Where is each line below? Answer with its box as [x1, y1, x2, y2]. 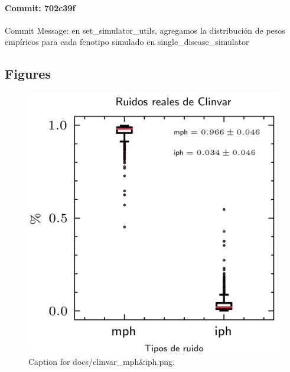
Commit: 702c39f [5, 1, 76, 14]
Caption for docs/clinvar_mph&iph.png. [28, 355, 175, 368]
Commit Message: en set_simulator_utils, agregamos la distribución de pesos [5, 24, 285, 36]
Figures [5, 64, 51, 83]
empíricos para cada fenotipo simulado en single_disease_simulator [5, 35, 249, 48]
